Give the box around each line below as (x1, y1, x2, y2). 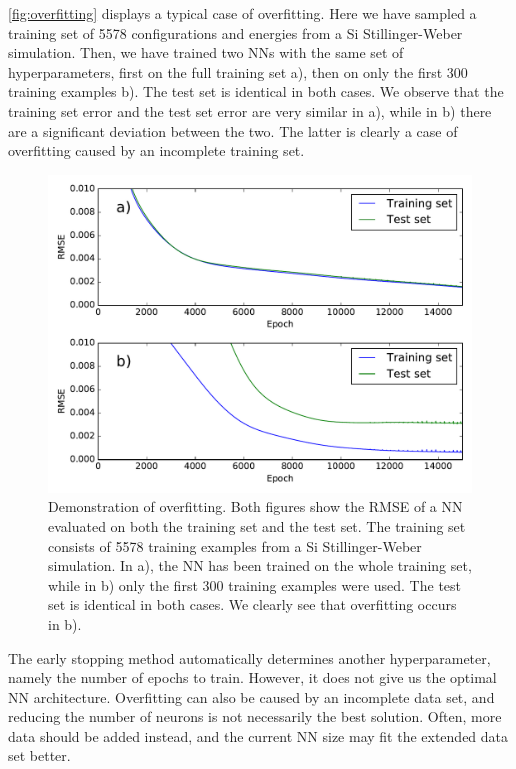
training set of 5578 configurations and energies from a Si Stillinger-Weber (8, 22, 463, 43)
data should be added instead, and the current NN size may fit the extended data (8, 725, 509, 746)
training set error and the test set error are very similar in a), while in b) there (8, 100, 492, 121)
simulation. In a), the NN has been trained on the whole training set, (48, 555, 472, 576)
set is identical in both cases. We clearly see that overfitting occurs (48, 594, 457, 615)
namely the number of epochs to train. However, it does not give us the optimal (8, 667, 497, 688)
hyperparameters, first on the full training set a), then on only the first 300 (8, 61, 468, 82)
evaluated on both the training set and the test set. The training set (48, 515, 466, 536)
